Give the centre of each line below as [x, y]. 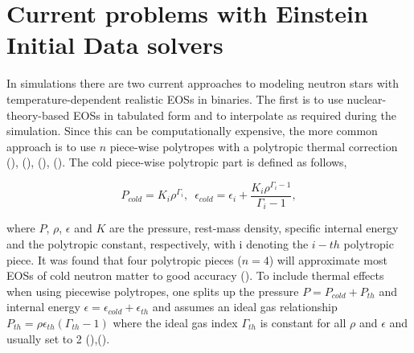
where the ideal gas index [175, 323]
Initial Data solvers [115, 45]
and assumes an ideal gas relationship [245, 307]
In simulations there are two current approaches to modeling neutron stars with [203, 83]
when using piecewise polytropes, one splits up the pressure [153, 291]
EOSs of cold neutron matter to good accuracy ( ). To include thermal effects [195, 275]
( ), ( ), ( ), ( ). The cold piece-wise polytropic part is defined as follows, [177, 162]
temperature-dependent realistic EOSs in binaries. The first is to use [175, 99]
